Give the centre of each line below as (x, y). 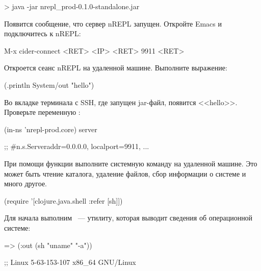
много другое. (26, 183)
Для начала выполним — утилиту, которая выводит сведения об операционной (128, 218)
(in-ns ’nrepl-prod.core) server (51, 129)
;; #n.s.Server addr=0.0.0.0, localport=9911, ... (77, 146)
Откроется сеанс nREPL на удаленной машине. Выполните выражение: (116, 68)
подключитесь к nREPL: (43, 33)
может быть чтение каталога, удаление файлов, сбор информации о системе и (125, 173)
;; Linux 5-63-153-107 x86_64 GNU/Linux (70, 262)
